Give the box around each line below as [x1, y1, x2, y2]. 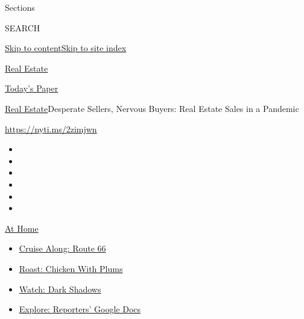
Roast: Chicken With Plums [19, 262, 123, 274]
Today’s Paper [5, 82, 59, 94]
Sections [5, 1, 35, 13]
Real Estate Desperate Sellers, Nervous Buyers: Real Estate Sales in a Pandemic [5, 102, 299, 114]
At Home [5, 221, 39, 234]
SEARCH [5, 21, 40, 34]
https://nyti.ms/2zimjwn [5, 122, 97, 135]
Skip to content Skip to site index [5, 42, 127, 54]
